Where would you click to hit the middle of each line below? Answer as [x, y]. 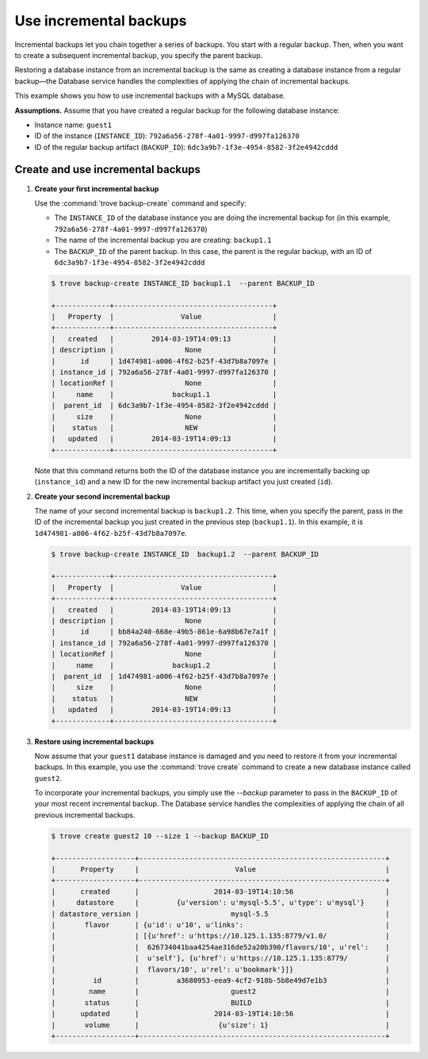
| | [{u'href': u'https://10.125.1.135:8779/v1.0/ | [220, 936]
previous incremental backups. [85, 814]
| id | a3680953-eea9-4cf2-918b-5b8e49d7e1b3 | [220, 980]
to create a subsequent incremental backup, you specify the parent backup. [139, 55]
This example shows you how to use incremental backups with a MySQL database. [150, 96]
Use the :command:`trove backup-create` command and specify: [141, 203]
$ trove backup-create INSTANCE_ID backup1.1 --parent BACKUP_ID [183, 283]
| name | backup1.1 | [164, 394]
